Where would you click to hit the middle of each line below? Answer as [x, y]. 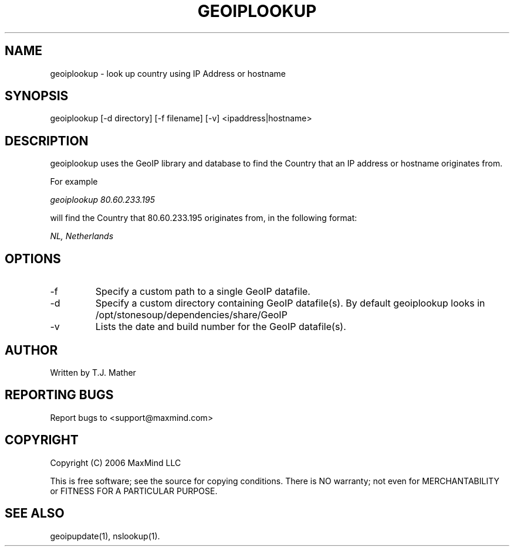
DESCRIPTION [47, 141]
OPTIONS [33, 259]
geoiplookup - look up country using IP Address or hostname [168, 73]
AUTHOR [31, 350]
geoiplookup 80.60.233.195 [103, 200]
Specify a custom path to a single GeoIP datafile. [203, 292]
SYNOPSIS [37, 96]
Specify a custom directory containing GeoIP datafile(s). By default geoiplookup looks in [290, 303]
